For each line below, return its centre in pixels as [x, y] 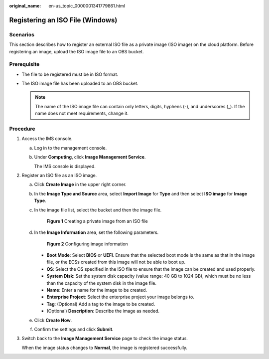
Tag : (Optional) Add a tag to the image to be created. [101, 304]
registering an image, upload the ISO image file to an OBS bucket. [76, 51]
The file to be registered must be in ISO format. [70, 74]
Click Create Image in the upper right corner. [80, 184]
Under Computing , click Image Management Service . [90, 157]
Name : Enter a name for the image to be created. [97, 290]
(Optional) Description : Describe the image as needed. [103, 311]
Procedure [22, 129]
